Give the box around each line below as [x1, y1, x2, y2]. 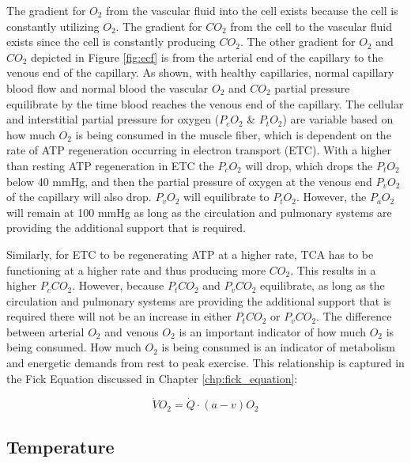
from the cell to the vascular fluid [230, 17, 392, 34]
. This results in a [290, 261, 376, 278]
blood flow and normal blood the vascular [6, 79, 209, 96]
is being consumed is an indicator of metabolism [161, 339, 396, 355]
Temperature [6, 434, 115, 458]
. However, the [296, 188, 367, 205]
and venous [104, 323, 159, 340]
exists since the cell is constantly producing [6, 33, 216, 50]
